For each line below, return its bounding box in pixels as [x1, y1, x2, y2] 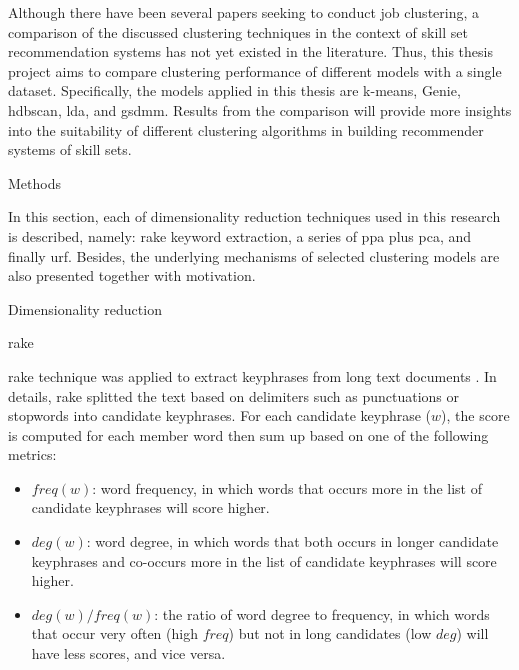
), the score [441, 405, 510, 426]
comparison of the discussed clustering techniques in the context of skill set [8, 21, 468, 42]
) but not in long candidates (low [228, 623, 432, 644]
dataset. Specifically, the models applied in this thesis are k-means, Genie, [8, 80, 461, 101]
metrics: [8, 444, 57, 465]
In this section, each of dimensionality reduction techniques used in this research [8, 206, 501, 227]
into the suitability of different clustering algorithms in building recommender [8, 119, 484, 140]
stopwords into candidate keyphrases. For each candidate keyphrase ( [8, 405, 432, 426]
